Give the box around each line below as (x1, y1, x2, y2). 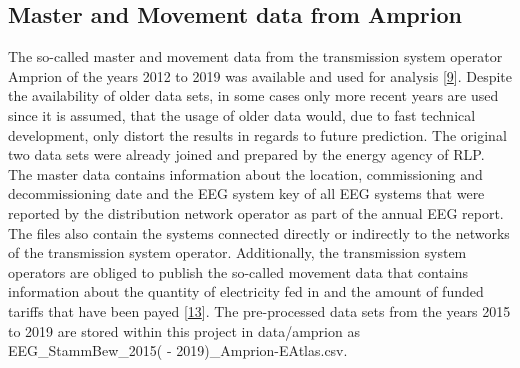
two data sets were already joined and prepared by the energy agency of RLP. (8, 144, 485, 165)
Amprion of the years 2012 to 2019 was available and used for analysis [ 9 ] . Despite (8, 65, 513, 86)
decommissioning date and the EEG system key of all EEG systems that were (8, 183, 485, 204)
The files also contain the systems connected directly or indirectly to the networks (8, 222, 510, 243)
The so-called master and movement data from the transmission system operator (8, 46, 503, 67)
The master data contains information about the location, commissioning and (8, 163, 483, 184)
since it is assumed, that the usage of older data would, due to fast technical (8, 104, 476, 125)
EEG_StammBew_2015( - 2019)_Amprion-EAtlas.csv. (8, 340, 348, 361)
